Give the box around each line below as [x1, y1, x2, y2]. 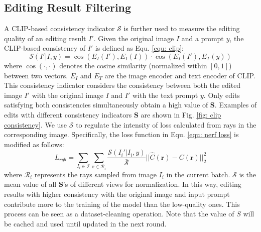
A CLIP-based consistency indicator [4, 23, 115, 34]
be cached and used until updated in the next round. [4, 218, 167, 228]
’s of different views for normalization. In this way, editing [63, 179, 241, 189]
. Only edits [203, 89, 240, 100]
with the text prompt [132, 89, 198, 100]
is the [239, 169, 256, 179]
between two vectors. [4, 70, 68, 80]
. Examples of [214, 99, 257, 110]
